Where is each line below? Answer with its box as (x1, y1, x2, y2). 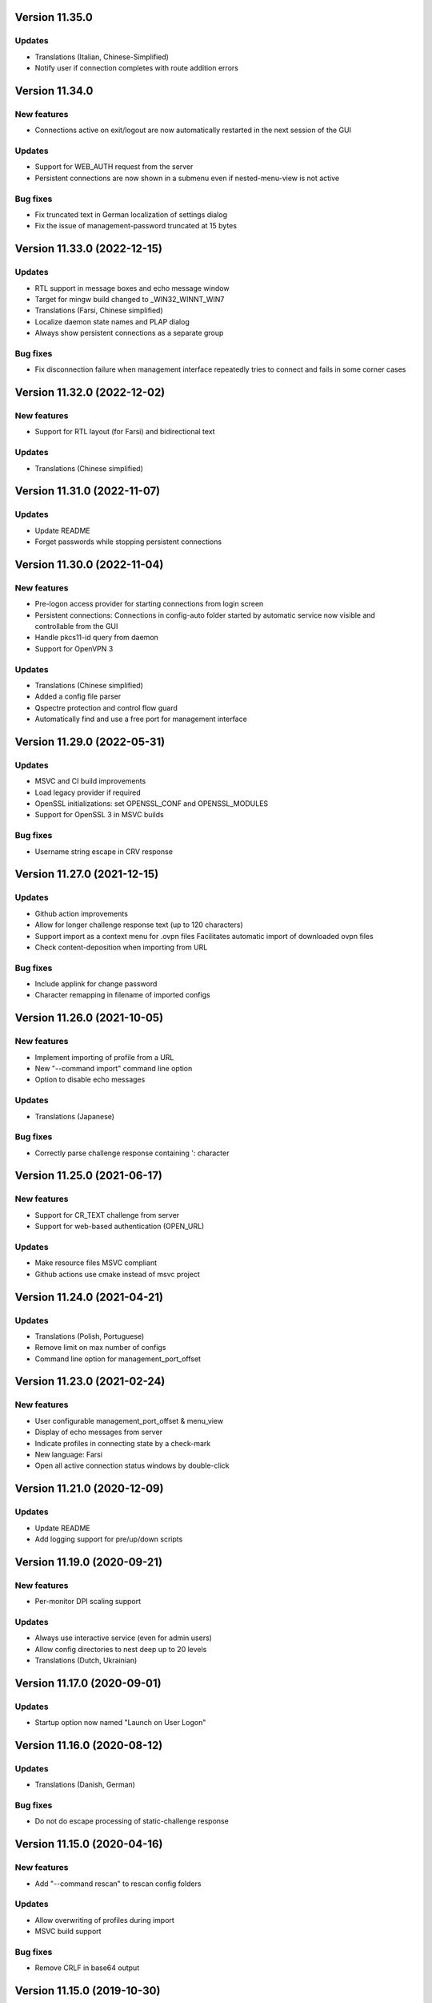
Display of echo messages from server (34, 1427, 163, 1437)
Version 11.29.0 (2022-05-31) (14, 735, 166, 748)
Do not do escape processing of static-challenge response (34, 1816, 230, 1826)
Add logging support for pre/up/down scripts (34, 1534, 183, 1544)
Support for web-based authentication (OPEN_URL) (34, 1222, 205, 1231)
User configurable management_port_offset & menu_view (34, 1416, 224, 1425)
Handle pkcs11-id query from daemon (34, 633, 159, 643)
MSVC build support (34, 1927, 102, 1937)
